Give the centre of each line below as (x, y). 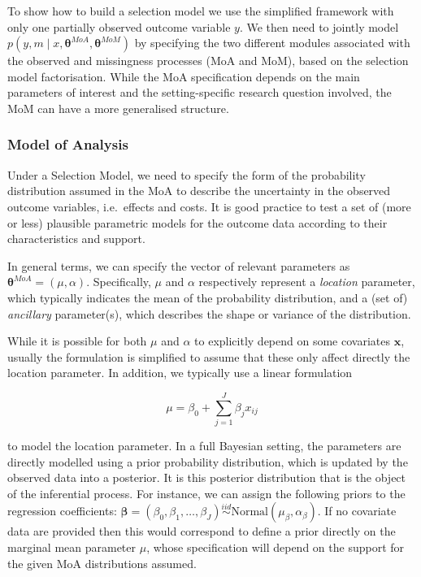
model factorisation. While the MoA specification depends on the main (184, 76)
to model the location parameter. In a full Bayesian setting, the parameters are (204, 446)
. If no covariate (357, 511)
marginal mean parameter (72, 547)
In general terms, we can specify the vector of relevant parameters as (179, 265)
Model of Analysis (68, 144)
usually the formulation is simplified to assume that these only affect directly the (209, 356)
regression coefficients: (62, 511)
